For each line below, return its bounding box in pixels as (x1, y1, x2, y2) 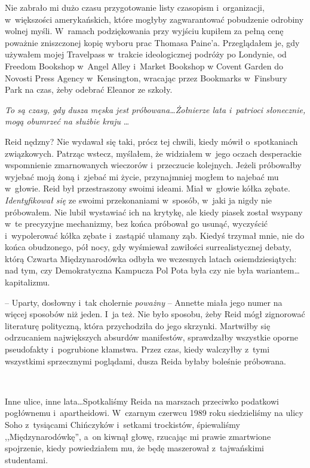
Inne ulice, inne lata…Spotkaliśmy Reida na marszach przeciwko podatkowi (5, 394, 279, 407)
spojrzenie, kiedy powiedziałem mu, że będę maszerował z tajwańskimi (5, 442, 264, 454)
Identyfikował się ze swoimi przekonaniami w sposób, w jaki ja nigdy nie (5, 193, 272, 206)
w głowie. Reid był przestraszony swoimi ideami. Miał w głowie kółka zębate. (5, 182, 290, 195)
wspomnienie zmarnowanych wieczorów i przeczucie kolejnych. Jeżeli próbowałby (5, 159, 302, 171)
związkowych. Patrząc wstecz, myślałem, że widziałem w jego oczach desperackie (5, 147, 302, 159)
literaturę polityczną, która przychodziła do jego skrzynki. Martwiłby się (5, 319, 271, 332)
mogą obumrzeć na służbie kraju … (5, 115, 130, 127)
